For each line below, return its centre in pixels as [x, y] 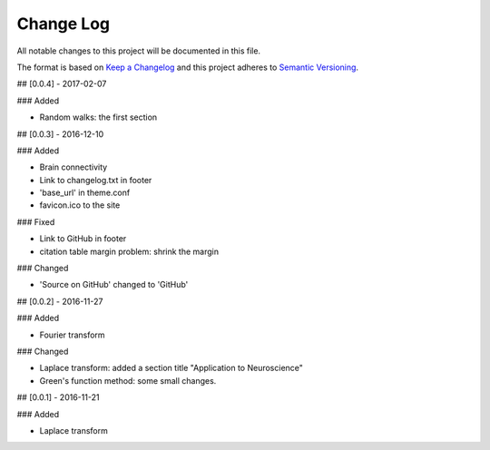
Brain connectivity [73, 167]
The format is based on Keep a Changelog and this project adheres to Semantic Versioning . [187, 67]
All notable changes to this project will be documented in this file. [139, 51]
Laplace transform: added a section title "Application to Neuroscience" [171, 368]
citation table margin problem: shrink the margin [129, 251]
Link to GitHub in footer [83, 239]
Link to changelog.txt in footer [96, 180]
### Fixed [36, 221]
